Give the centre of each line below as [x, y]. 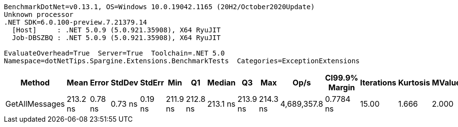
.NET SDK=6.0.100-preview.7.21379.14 [76, 22]
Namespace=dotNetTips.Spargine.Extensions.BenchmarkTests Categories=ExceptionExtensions [182, 61]
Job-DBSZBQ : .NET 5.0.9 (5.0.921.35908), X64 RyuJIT [116, 38]
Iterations [378, 83]
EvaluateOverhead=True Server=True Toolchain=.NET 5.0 [114, 53]
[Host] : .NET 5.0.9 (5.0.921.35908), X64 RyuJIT [116, 30]
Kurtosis [414, 83]
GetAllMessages [35, 104]
